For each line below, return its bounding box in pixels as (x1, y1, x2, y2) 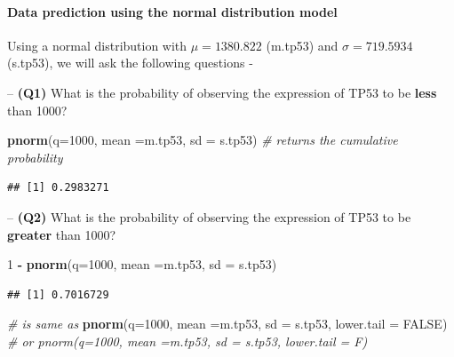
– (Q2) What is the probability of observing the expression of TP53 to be (7, 207, 411, 226)
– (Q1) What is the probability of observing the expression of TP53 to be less (7, 83, 437, 101)
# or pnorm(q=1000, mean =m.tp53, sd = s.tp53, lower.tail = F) (7, 331, 368, 350)
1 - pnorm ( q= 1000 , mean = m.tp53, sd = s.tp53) (7, 255, 277, 274)
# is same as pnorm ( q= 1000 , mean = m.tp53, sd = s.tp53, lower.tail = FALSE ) (7, 314, 448, 333)
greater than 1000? (7, 225, 116, 243)
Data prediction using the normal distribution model (7, 2, 338, 20)
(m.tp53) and (266, 36, 339, 54)
